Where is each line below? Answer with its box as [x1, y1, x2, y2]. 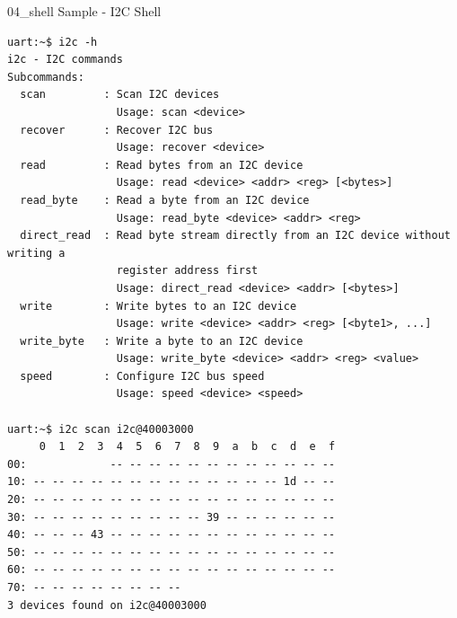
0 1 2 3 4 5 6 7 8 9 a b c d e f [39, 440, 336, 454]
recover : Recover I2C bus [20, 123, 214, 137]
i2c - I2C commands [7, 53, 123, 66]
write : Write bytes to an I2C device [20, 299, 297, 313]
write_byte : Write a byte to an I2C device [20, 334, 303, 348]
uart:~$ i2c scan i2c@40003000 [7, 422, 194, 436]
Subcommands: [7, 70, 84, 84]
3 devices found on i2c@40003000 [7, 598, 207, 612]
